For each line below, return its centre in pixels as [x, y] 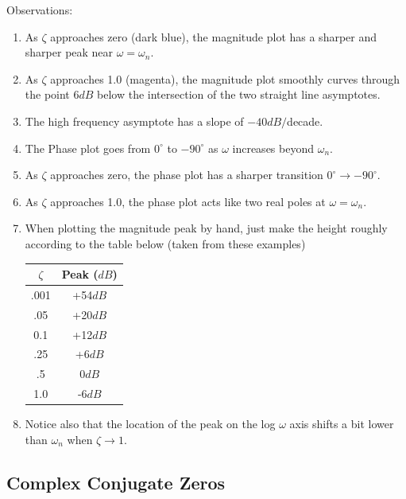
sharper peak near [69, 52]
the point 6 [52, 94]
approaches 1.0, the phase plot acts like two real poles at [188, 201]
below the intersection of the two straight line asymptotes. [239, 94]
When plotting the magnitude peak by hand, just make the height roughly [206, 228]
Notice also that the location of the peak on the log [150, 424]
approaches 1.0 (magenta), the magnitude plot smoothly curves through [225, 78]
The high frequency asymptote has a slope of [134, 121]
